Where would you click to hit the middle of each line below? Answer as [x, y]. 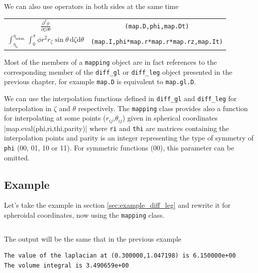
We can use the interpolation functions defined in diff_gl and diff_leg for [121, 98]
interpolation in [28, 108]
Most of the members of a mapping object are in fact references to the [111, 62]
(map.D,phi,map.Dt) [157, 26]
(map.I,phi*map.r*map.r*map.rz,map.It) [157, 42]
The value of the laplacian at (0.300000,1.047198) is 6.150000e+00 [120, 256]
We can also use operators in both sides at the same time [91, 6]
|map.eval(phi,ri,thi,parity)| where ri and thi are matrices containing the [117, 128]
